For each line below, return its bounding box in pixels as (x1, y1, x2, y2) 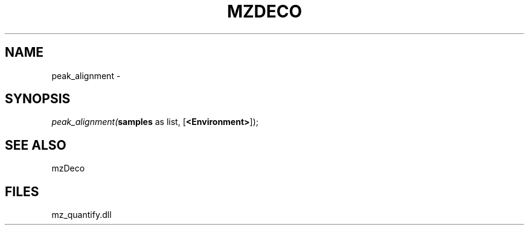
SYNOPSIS (5, 91, 71, 107)
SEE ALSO (5, 137, 66, 153)
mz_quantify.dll (51, 209, 112, 220)
